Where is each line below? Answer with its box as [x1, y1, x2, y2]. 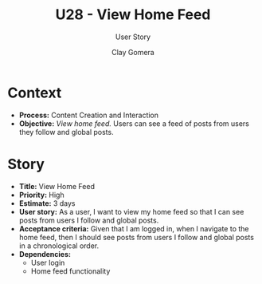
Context [7, 84, 62, 101]
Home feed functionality [30, 266, 111, 276]
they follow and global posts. [18, 127, 114, 136]
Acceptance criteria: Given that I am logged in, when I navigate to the [18, 223, 249, 233]
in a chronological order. [18, 241, 100, 250]
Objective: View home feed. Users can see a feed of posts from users [18, 118, 250, 128]
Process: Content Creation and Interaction [18, 110, 159, 120]
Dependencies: [18, 249, 71, 258]
